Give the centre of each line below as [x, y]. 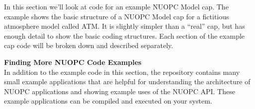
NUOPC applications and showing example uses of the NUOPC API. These [120, 91]
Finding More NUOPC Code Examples [73, 62]
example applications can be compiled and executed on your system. [108, 101]
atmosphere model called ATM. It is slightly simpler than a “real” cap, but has [125, 26]
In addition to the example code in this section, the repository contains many [122, 72]
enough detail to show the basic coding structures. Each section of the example [125, 35]
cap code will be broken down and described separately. [89, 45]
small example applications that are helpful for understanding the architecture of [127, 82]
